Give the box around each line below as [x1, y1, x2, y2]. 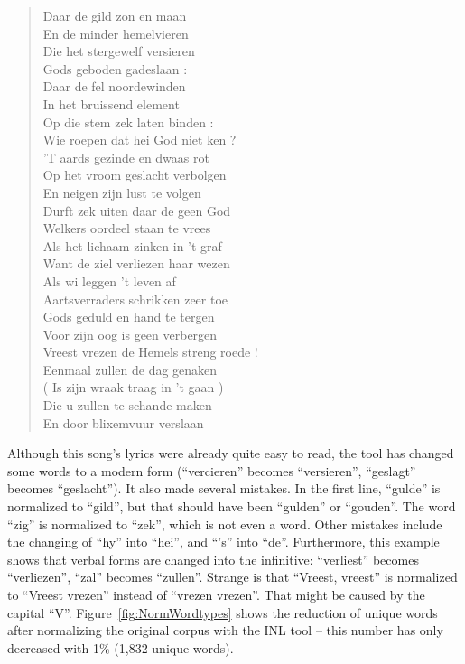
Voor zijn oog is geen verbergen [42, 324, 218, 343]
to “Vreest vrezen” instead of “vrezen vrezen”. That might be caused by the [7, 585, 425, 603]
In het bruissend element [42, 94, 180, 113]
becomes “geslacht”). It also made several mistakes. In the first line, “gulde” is [7, 479, 441, 498]
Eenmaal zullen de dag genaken [42, 360, 218, 379]
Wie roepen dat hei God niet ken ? [42, 130, 237, 149]
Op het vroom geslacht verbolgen [42, 165, 227, 184]
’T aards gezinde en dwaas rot [42, 147, 209, 166]
